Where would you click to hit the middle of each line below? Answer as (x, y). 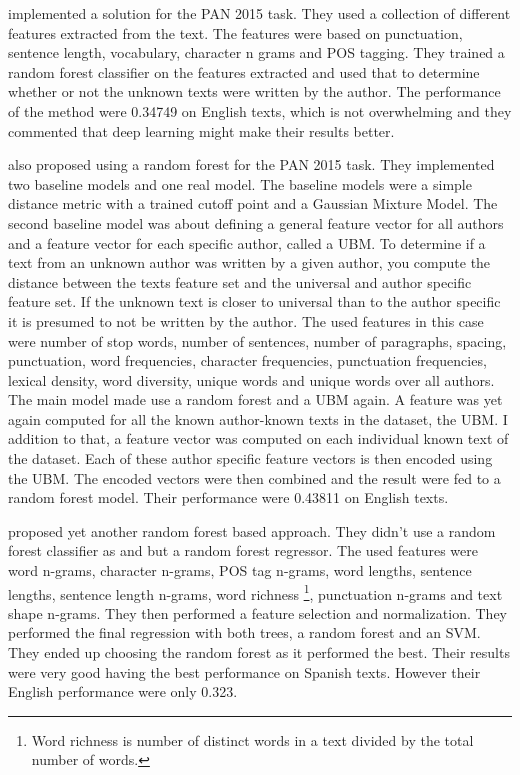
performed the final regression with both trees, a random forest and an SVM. (244, 632)
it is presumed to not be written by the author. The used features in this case (246, 320)
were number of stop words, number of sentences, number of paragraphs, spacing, (257, 340)
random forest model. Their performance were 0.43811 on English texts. (228, 497)
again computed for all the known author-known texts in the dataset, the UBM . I (258, 418)
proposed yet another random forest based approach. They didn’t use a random (252, 530)
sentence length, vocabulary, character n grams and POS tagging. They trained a (256, 52)
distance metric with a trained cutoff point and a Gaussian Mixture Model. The (253, 203)
